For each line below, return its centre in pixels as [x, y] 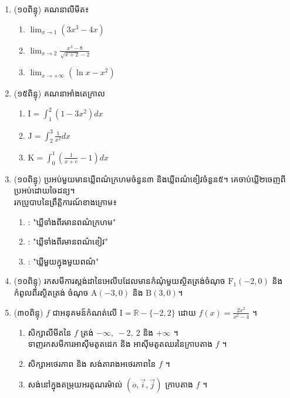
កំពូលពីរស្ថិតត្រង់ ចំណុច [51, 292]
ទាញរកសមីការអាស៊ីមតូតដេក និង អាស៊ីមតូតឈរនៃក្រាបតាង [120, 344]
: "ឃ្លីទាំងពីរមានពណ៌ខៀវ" [68, 241]
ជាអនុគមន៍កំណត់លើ [85, 312]
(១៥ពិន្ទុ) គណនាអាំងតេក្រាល [59, 93]
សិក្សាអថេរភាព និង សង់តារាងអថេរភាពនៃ [92, 363]
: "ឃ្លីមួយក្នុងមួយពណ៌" [63, 261]
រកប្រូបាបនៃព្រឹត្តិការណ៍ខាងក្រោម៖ [65, 201]
